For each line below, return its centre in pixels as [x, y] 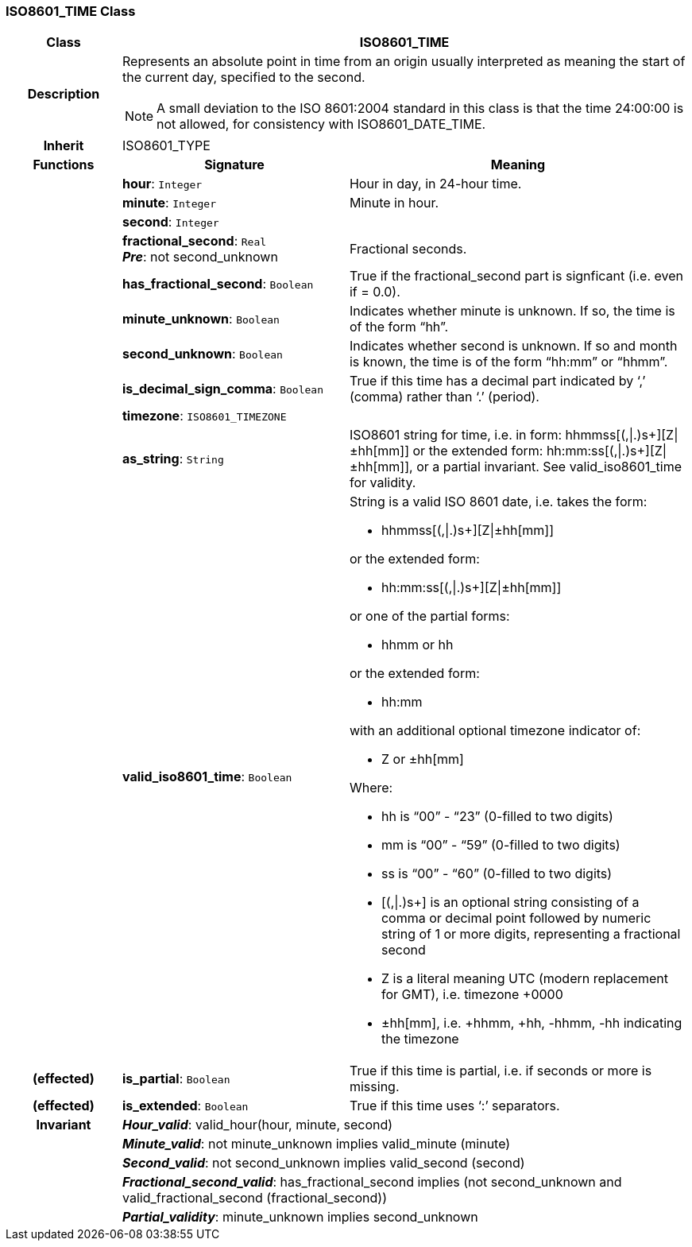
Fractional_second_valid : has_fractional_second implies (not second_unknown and [372, 1182]
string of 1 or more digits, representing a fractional [531, 934]
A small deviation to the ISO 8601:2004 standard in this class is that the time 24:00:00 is [420, 108]
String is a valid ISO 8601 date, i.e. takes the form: [498, 502]
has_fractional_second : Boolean [218, 284]
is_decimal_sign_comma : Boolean [223, 389]
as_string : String [173, 459]
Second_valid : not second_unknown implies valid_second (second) [323, 1163]
